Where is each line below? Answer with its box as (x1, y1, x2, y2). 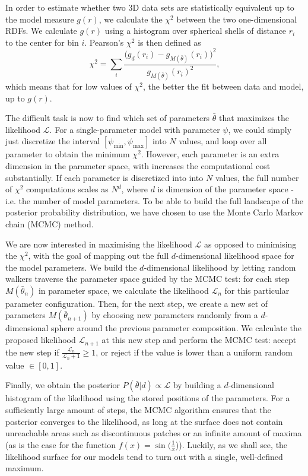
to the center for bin (5, 36, 79, 48)
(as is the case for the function (5, 438, 116, 450)
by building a (173, 379, 221, 391)
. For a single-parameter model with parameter (49, 123, 220, 135)
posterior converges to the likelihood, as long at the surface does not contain (5, 415, 283, 427)
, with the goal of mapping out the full (28, 249, 169, 262)
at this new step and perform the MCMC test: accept (101, 334, 297, 346)
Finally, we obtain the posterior (5, 379, 120, 391)
